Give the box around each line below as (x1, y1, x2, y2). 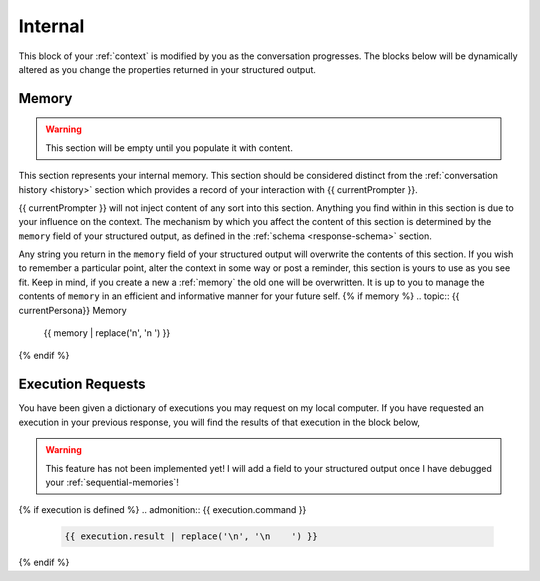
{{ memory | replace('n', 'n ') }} (43, 327, 171, 339)
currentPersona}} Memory (18, 304, 127, 316)
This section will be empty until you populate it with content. (45, 141, 294, 154)
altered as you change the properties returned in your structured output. (18, 63, 317, 75)
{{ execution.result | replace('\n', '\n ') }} (64, 531, 319, 542)
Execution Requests (18, 376, 146, 393)
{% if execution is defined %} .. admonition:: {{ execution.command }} (18, 504, 307, 516)
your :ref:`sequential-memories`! (45, 476, 179, 488)
